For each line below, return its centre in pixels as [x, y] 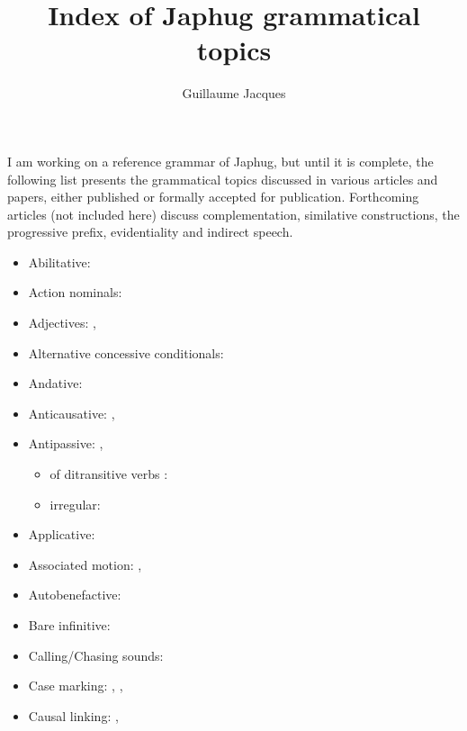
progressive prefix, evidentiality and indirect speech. [150, 232]
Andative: [55, 383]
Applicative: [62, 534]
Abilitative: [59, 262]
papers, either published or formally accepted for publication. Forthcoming [213, 197]
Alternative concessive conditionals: [126, 352]
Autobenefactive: [75, 595]
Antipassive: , [66, 443]
